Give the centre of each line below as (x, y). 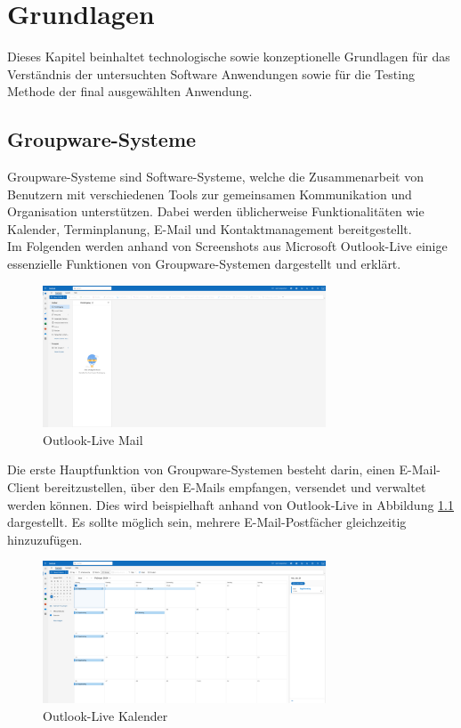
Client (24, 487)
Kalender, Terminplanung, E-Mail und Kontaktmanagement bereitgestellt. (210, 228)
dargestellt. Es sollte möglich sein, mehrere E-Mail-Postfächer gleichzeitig (207, 522)
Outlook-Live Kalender (105, 715)
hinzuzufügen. (45, 539)
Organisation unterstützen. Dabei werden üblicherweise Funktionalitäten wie (216, 211)
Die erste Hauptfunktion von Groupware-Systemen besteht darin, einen (201, 469)
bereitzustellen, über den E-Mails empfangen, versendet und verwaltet (235, 487)
